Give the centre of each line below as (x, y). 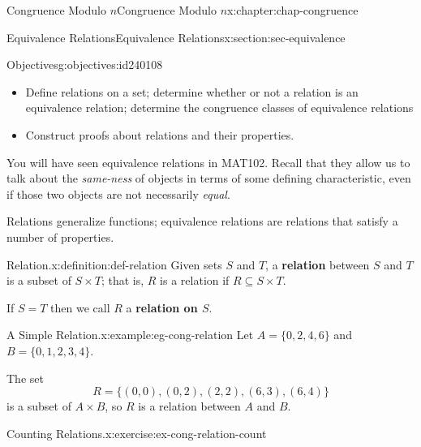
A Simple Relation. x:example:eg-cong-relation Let (130, 335)
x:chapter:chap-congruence (293, 10)
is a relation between (189, 406)
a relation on (162, 307)
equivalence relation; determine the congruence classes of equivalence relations (219, 107)
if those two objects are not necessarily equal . (118, 193)
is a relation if (195, 280)
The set (25, 378)
